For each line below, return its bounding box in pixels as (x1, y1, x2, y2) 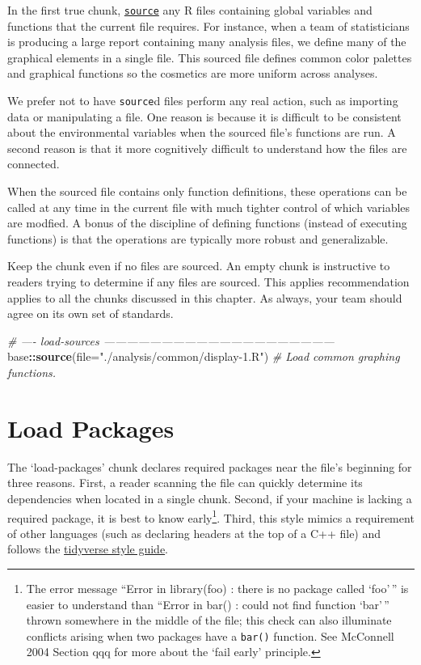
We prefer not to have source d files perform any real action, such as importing (7, 92, 398, 109)
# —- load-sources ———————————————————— (7, 332, 335, 349)
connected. (7, 155, 60, 172)
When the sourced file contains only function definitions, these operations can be (7, 183, 407, 200)
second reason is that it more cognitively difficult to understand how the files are (7, 139, 407, 156)
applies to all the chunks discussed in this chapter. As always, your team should (7, 289, 402, 306)
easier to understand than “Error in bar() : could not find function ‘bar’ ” (26, 595, 389, 612)
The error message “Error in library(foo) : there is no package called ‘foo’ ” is (26, 579, 409, 596)
